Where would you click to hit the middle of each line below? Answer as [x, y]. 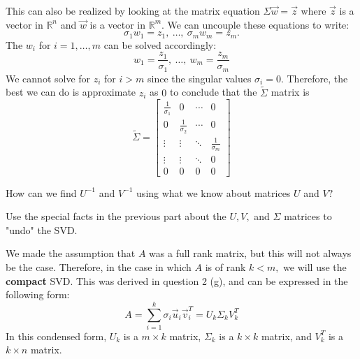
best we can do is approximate [71, 92]
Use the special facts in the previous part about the [116, 216]
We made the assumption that [71, 253]
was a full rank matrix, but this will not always [250, 253]
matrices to [308, 216]
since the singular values [199, 78]
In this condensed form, [56, 336]
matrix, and [286, 336]
